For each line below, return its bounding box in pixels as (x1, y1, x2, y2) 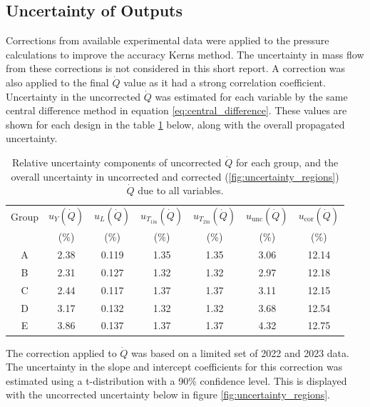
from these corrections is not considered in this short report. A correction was (6, 61, 346, 76)
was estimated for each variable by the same (155, 89, 348, 104)
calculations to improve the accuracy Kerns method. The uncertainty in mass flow (6, 46, 364, 61)
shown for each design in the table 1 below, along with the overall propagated (6, 116, 345, 131)
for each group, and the (235, 154, 339, 169)
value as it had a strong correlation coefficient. (123, 74, 326, 89)
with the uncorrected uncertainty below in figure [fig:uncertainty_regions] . (6, 387, 330, 402)
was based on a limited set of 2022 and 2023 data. (131, 345, 349, 360)
